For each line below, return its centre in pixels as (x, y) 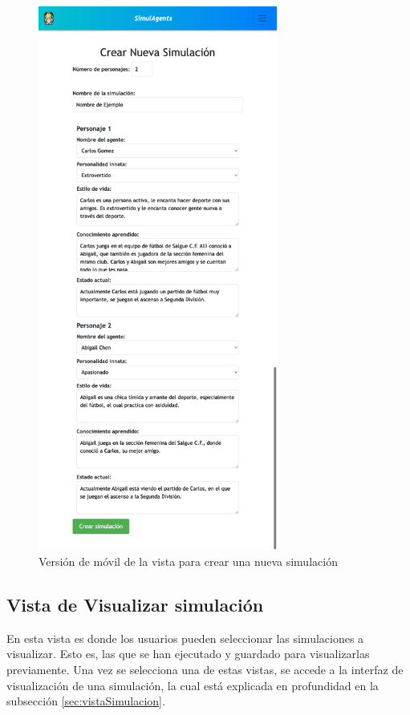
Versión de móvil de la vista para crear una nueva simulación (188, 561)
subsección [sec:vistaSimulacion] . (86, 701)
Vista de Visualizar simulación (135, 604)
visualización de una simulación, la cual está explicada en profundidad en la (193, 685)
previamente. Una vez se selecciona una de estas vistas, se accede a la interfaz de (205, 669)
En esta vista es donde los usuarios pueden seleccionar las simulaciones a (185, 638)
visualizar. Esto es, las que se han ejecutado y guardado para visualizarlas (188, 654)
